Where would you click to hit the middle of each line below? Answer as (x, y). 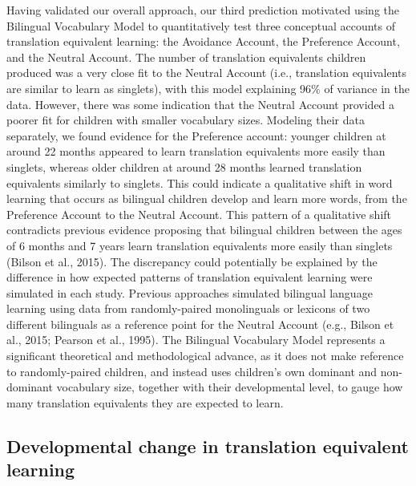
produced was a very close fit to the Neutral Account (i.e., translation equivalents (206, 73)
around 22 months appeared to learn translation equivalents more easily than (196, 151)
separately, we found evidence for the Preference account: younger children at (196, 135)
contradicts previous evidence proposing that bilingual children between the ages (204, 230)
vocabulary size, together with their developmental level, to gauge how (230, 387)
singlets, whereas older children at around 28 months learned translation (184, 166)
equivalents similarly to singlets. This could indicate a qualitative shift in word (200, 182)
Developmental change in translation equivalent (208, 445)
